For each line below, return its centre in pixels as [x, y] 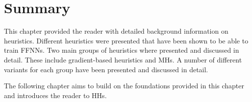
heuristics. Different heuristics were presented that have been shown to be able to [126, 40]
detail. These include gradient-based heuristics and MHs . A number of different [123, 59]
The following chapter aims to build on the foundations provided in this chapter [124, 86]
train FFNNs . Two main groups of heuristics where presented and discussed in [122, 50]
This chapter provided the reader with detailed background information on [116, 31]
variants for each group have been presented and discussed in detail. [106, 69]
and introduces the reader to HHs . [55, 95]
